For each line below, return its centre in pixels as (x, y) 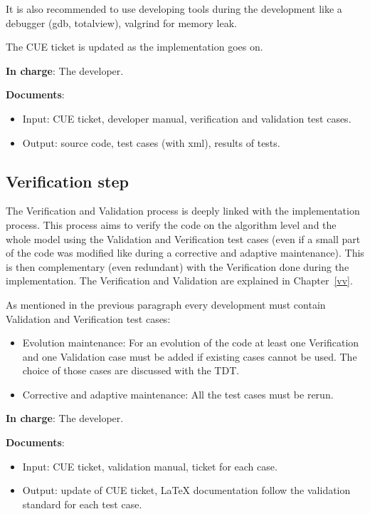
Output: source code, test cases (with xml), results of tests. (151, 142)
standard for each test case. (82, 504)
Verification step (67, 181)
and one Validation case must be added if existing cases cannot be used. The (190, 356)
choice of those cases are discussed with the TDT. (131, 370)
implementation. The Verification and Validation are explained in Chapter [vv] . (179, 281)
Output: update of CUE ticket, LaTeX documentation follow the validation (186, 490)
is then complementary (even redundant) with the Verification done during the (178, 266)
